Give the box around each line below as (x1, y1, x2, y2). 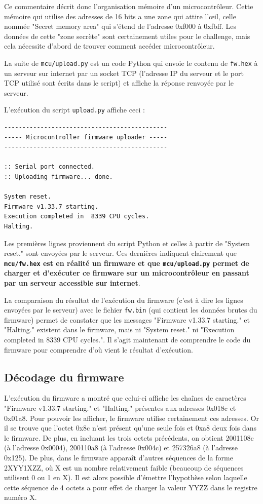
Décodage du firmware (4, 369, 124, 384)
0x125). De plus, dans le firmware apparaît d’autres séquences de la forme (4, 452, 233, 463)
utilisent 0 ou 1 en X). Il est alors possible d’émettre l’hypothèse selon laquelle (4, 472, 247, 483)
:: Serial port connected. (4, 163, 95, 171)
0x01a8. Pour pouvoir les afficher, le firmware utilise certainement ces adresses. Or (4, 412, 259, 423)
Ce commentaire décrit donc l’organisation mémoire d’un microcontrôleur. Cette (4, 1, 253, 11)
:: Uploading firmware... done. (4, 173, 113, 181)
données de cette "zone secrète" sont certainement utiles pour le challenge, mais (4, 30, 250, 41)
